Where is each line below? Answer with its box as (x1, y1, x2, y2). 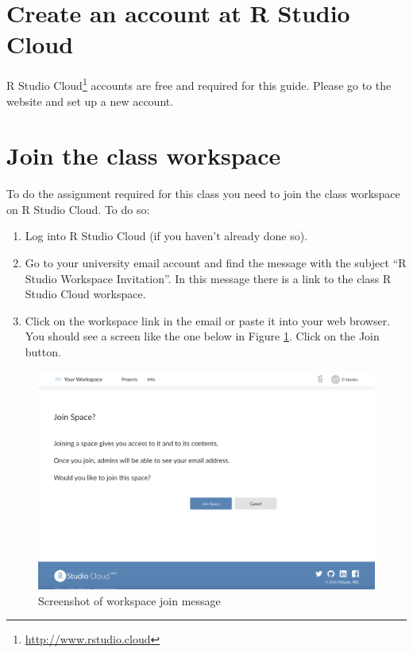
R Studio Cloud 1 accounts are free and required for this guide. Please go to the (6, 75, 392, 93)
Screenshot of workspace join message (38, 592, 221, 608)
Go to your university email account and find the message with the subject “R (25, 255, 407, 271)
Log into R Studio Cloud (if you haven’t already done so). (25, 227, 308, 244)
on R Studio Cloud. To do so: (6, 200, 150, 217)
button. (25, 344, 61, 360)
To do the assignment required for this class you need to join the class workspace (6, 185, 400, 202)
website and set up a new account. (6, 92, 174, 109)
